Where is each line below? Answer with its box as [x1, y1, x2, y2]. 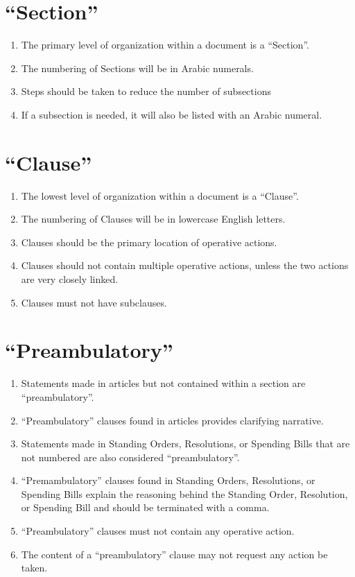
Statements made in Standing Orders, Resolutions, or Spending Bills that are [21, 436, 350, 451]
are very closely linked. [21, 272, 119, 286]
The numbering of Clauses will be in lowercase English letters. [21, 212, 286, 226]
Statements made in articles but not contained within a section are [21, 376, 306, 390]
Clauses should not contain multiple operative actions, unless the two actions [21, 258, 349, 273]
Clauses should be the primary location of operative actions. [21, 234, 277, 249]
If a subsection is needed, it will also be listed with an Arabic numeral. [21, 107, 322, 121]
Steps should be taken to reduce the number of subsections [21, 84, 271, 98]
